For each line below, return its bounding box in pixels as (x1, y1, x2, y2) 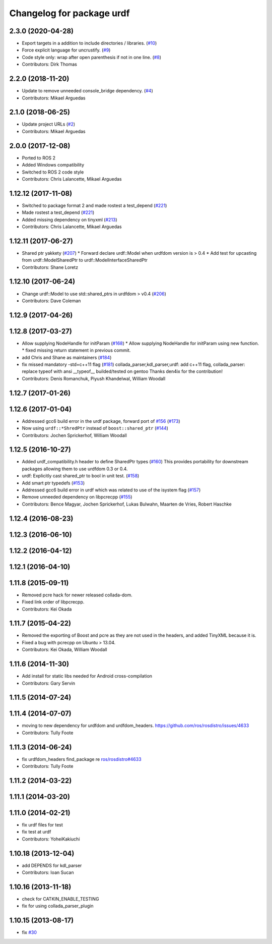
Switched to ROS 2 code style (22, 169, 84, 175)
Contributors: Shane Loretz (22, 264, 78, 270)
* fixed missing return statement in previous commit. (22, 347, 131, 353)
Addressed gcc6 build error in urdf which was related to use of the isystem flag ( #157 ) (22, 487, 201, 493)
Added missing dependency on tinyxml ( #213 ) (22, 216, 118, 223)
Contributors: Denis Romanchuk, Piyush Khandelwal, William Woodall (22, 375, 166, 381)
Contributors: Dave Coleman (22, 298, 81, 304)
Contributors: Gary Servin (22, 680, 76, 686)
